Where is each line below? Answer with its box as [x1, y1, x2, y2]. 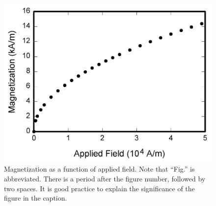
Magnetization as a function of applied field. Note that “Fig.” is [4, 164, 195, 174]
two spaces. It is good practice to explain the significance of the [4, 183, 195, 193]
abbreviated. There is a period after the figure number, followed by [4, 173, 206, 183]
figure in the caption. [4, 193, 67, 203]
